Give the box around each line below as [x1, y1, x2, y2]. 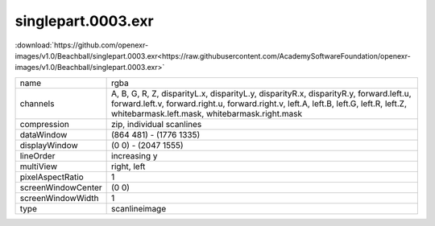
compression [19, 118, 70, 129]
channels [19, 97, 55, 109]
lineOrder [19, 150, 56, 161]
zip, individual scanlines [111, 118, 202, 129]
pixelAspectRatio [19, 171, 84, 183]
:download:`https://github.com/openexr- [14, 40, 149, 50]
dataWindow [19, 129, 68, 140]
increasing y [111, 150, 158, 161]
